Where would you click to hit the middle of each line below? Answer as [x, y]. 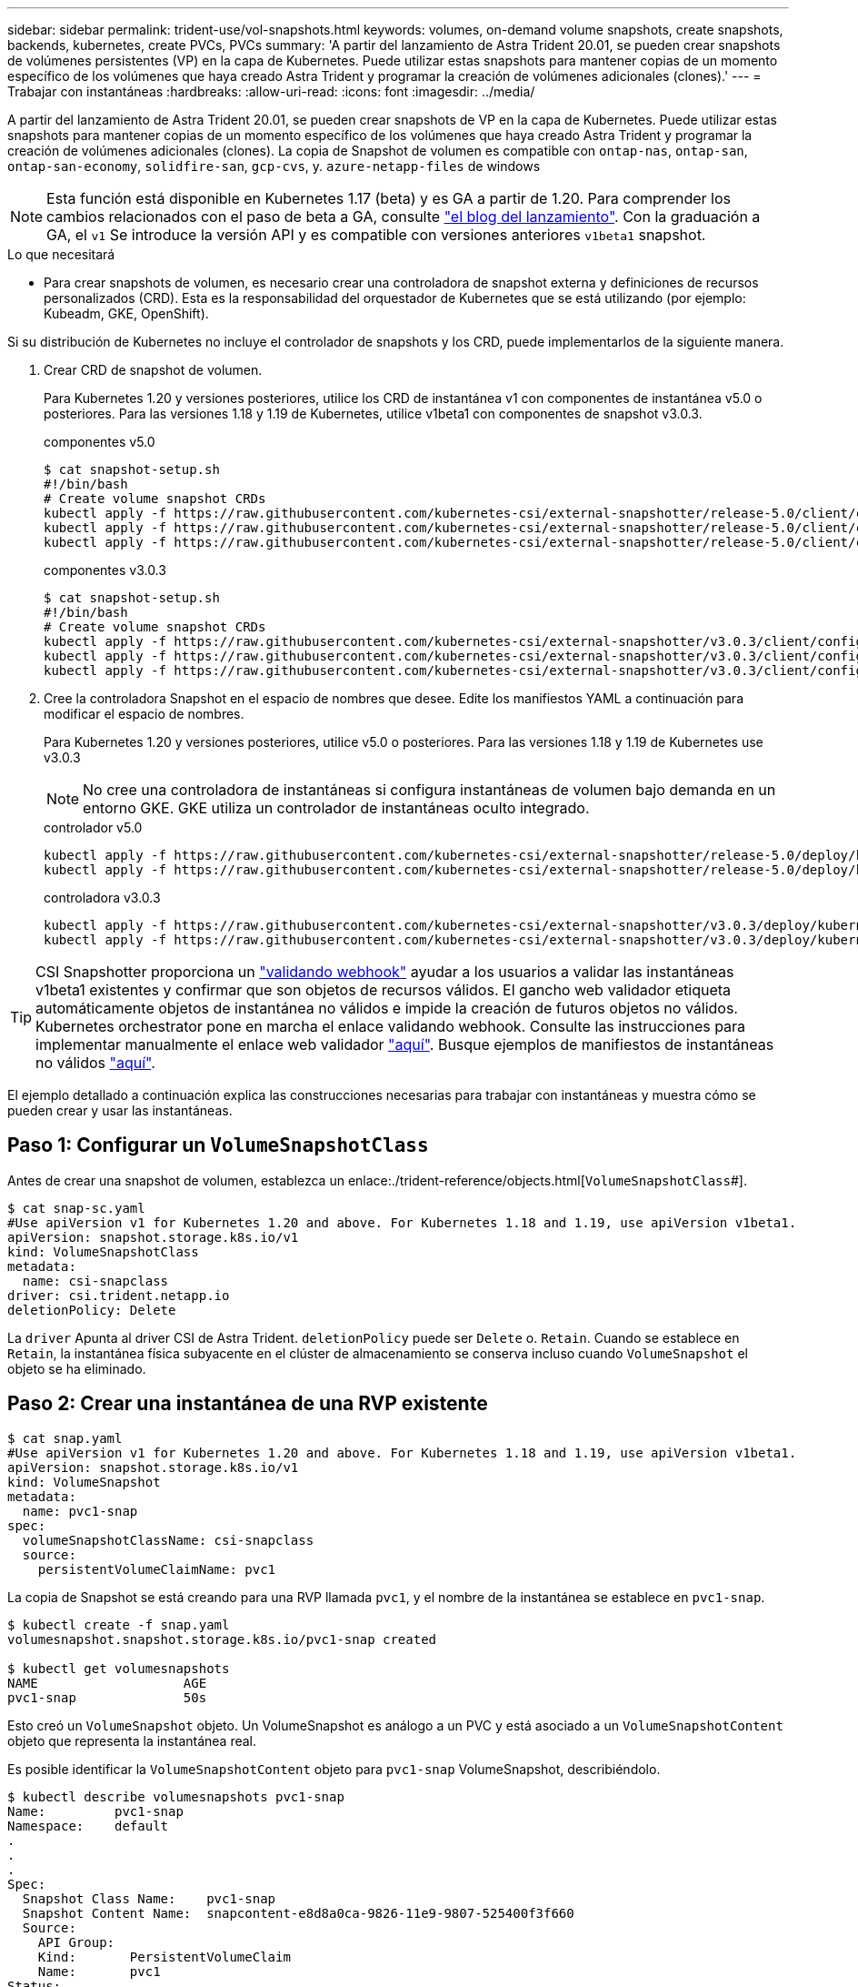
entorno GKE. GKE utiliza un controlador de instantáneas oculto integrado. [336, 808]
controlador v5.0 [93, 827]
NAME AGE [107, 1683]
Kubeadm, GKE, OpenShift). [126, 313]
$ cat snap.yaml [65, 1438]
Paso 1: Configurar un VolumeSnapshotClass [218, 1145]
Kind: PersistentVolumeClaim [164, 1957]
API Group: [76, 1942]
